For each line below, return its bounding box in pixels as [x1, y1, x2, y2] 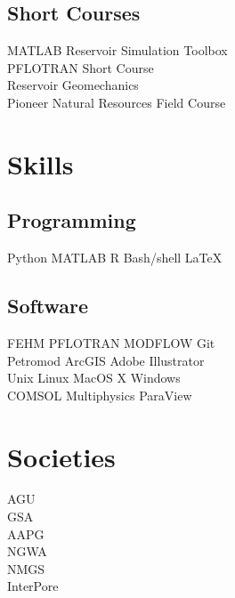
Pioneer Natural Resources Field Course [7, 93, 226, 111]
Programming [7, 206, 136, 234]
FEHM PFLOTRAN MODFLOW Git [7, 333, 215, 352]
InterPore [7, 577, 59, 595]
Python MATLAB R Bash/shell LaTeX [7, 248, 223, 267]
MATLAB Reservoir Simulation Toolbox [7, 41, 228, 60]
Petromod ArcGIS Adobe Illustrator [7, 351, 205, 369]
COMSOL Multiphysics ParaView [7, 385, 192, 404]
